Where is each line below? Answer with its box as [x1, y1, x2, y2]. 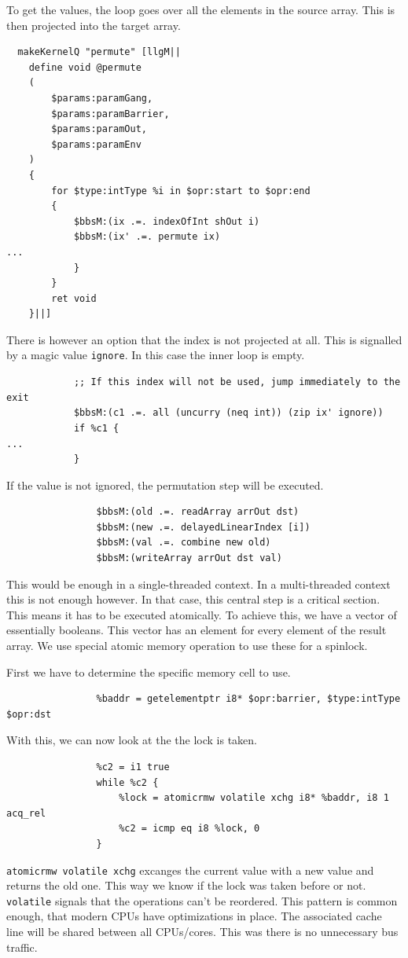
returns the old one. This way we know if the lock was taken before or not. [6, 877, 366, 894]
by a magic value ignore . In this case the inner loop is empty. [6, 347, 305, 363]
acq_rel [6, 807, 46, 819]
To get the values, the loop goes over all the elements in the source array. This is [6, 2, 395, 17]
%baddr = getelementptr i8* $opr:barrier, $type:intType [96, 693, 401, 705]
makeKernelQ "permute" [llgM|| [17, 46, 181, 58]
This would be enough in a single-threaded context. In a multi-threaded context [6, 575, 391, 592]
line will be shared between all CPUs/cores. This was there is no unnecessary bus [6, 923, 399, 940]
